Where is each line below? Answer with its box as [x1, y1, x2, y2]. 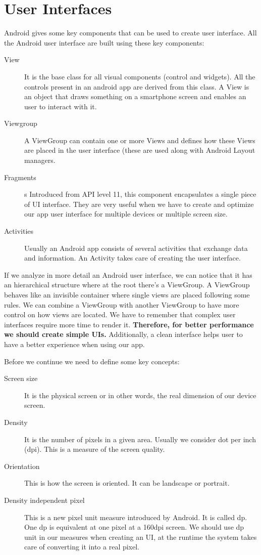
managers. [24, 155, 56, 165]
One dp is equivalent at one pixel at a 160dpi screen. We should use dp [24, 522, 244, 532]
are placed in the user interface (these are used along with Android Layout [24, 145, 255, 155]
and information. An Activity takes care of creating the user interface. [24, 252, 241, 263]
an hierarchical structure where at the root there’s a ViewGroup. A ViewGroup [4, 279, 250, 290]
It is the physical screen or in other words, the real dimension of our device [24, 390, 256, 400]
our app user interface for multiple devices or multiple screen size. [24, 208, 228, 219]
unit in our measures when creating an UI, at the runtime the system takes [24, 531, 257, 542]
